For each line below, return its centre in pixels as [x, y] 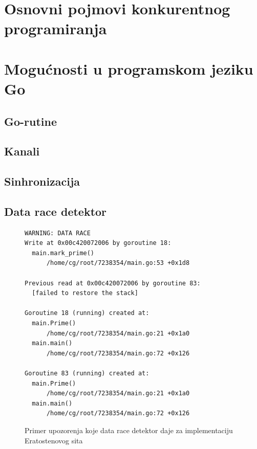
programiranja [56, 28]
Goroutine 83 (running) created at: [87, 373]
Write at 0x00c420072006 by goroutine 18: [98, 243]
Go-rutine [31, 121]
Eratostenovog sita [54, 440]
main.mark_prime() [63, 253]
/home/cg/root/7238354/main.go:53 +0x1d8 [118, 263]
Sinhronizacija [42, 181]
